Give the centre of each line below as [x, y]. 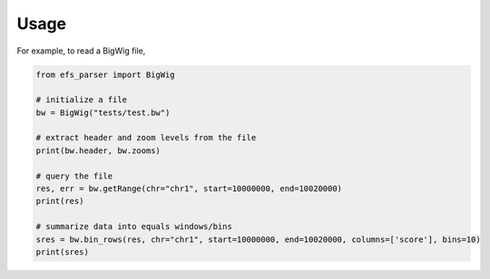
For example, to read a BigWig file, [81, 51]
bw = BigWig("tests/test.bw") [103, 112]
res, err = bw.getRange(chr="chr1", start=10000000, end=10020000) [189, 189]
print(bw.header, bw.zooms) [98, 150]
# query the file [74, 176]
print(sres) [63, 252]
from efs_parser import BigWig [106, 74]
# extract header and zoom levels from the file [146, 138]
